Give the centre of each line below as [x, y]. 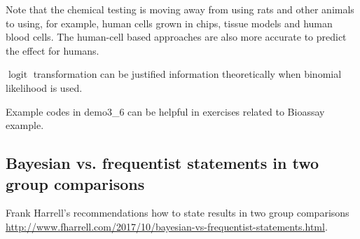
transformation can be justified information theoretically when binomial [187, 74]
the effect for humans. [53, 50]
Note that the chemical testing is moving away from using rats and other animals [180, 9]
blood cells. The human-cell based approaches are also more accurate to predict [176, 37]
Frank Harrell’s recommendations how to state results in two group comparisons [178, 213]
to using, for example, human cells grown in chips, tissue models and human [169, 23]
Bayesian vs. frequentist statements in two [162, 163]
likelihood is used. [44, 87]
